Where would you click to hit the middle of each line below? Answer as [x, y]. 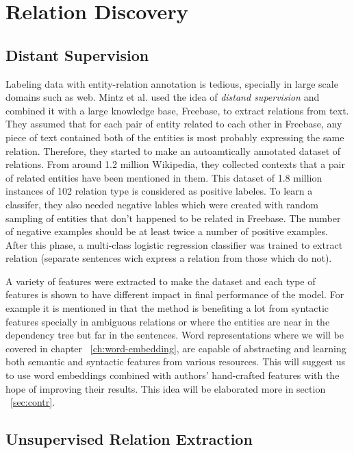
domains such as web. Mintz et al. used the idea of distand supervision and [163, 97]
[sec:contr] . [33, 402]
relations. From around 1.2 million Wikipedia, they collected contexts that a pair [175, 164]
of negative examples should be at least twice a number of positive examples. [167, 231]
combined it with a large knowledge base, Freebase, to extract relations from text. [177, 110]
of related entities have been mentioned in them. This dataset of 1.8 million [164, 177]
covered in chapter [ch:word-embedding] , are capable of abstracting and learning [176, 348]
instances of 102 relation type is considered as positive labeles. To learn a [159, 191]
